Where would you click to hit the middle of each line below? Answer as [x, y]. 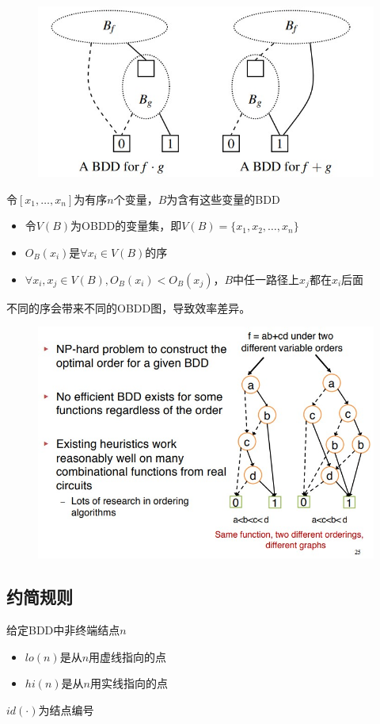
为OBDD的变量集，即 [126, 226]
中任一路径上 [266, 279]
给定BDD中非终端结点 [63, 630]
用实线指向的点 [129, 683]
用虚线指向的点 [128, 656]
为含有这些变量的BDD [223, 199]
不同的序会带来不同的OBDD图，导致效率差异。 [129, 307]
